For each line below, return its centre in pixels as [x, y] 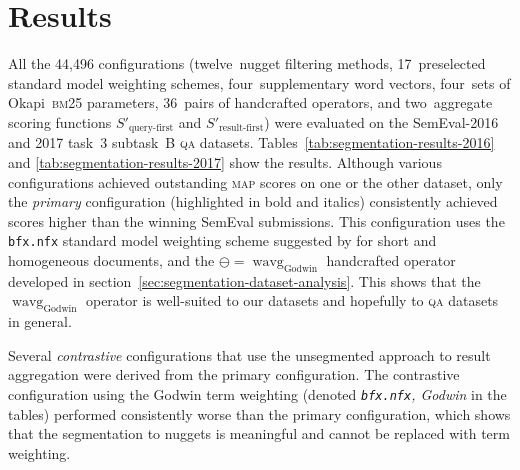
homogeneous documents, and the [111, 259]
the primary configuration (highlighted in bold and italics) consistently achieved [253, 201]
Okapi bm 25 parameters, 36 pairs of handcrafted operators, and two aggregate [250, 102]
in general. [40, 321]
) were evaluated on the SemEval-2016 [381, 121]
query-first [151, 128]
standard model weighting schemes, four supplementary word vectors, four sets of [259, 82]
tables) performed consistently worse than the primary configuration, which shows [259, 413]
